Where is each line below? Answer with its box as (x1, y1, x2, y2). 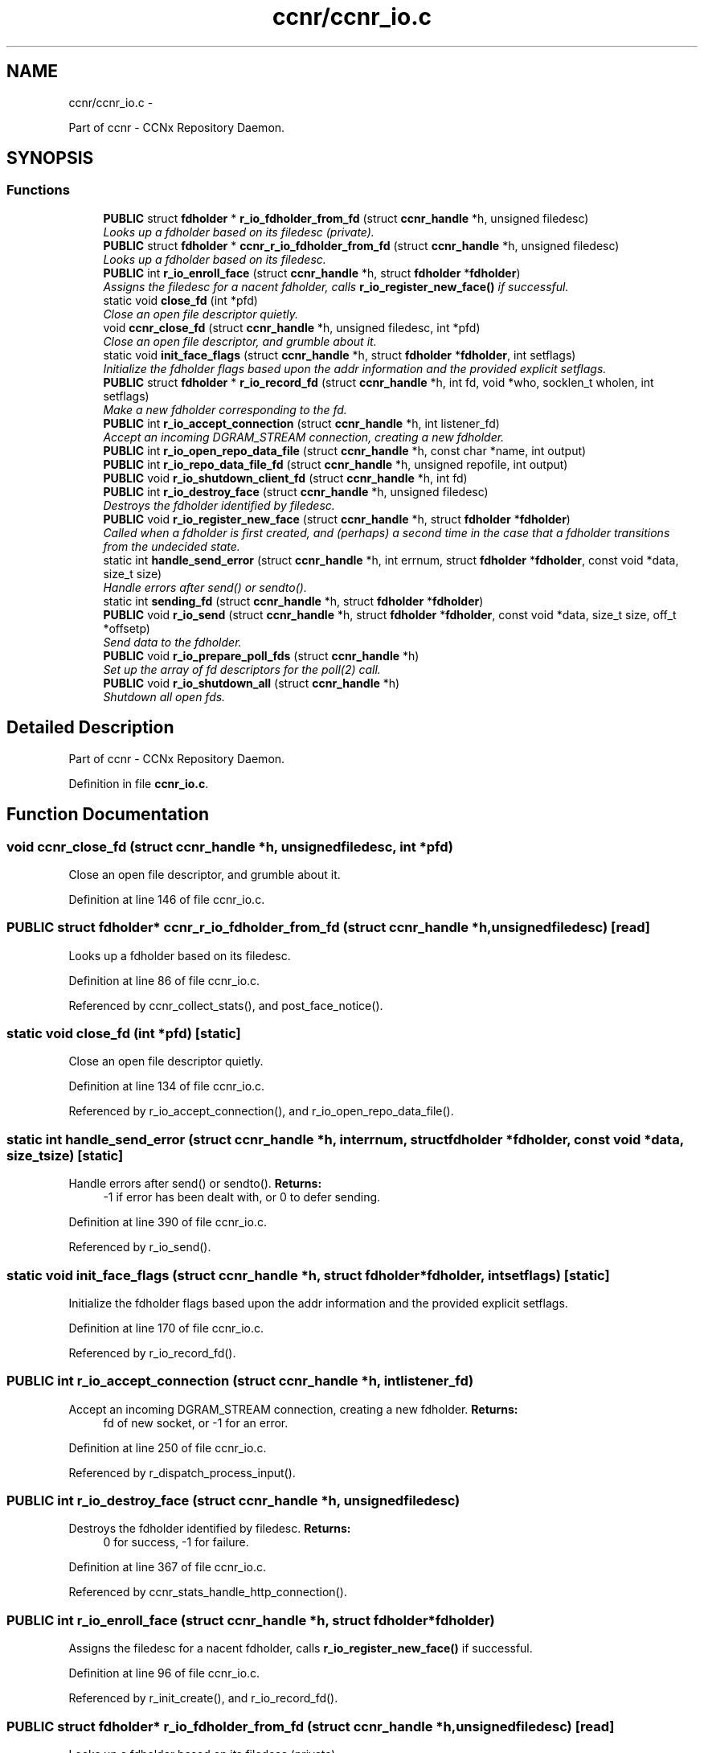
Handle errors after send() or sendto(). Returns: (68, 1176, 322, 1191)
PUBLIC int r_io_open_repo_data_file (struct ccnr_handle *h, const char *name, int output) (103, 443, 587, 458)
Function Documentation (6, 804, 209, 825)
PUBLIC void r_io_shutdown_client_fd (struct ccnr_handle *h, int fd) (103, 470, 468, 485)
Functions (6, 182, 70, 199)
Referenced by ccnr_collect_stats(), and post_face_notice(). (68, 998, 383, 1012)
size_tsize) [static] (6, 1147, 124, 1164)
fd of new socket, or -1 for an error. (103, 1415, 289, 1430)
